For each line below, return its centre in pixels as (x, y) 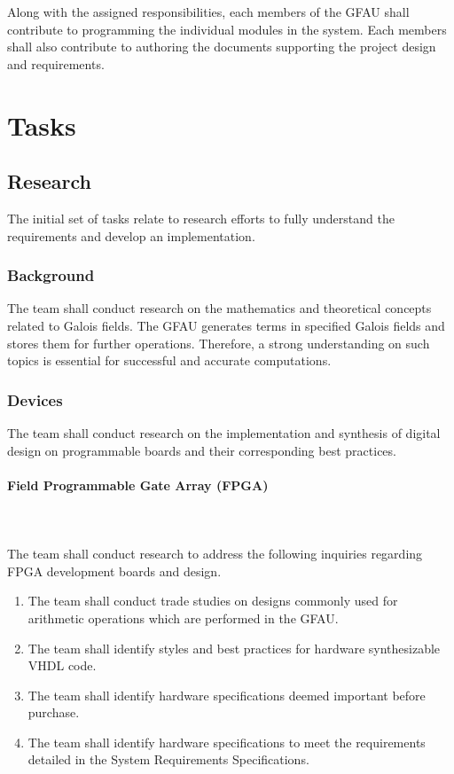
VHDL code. (62, 665)
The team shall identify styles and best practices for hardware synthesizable (234, 648)
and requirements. (56, 63)
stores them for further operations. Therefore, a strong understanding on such (219, 343)
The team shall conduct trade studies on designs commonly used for (213, 601)
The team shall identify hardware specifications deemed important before (227, 695)
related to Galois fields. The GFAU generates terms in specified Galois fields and (226, 325)
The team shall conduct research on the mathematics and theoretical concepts (219, 308)
